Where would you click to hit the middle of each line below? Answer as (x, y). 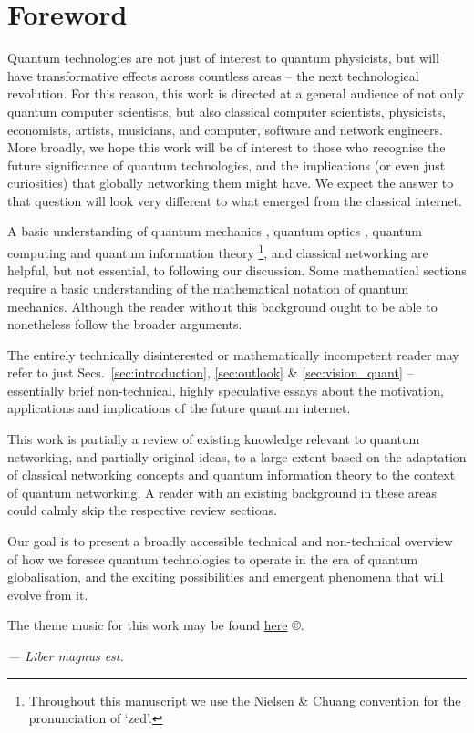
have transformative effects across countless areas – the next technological (213, 75)
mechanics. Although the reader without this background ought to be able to (222, 306)
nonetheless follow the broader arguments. (125, 324)
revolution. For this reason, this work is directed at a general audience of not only (236, 93)
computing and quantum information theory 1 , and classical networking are (218, 251)
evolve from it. (48, 594)
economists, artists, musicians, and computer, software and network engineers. (225, 129)
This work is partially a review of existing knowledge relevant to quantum (214, 439)
